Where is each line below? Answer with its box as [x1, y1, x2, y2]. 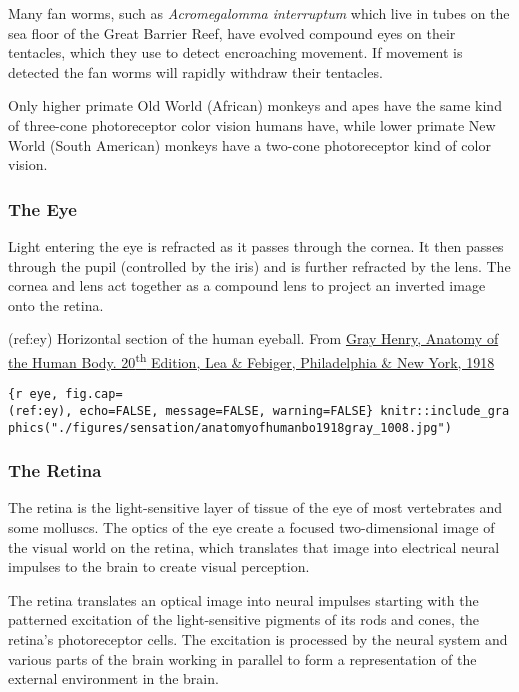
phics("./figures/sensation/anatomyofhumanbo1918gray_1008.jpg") [8, 420, 452, 435]
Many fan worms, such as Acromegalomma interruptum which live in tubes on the [8, 3, 510, 23]
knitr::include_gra [380, 403, 510, 418]
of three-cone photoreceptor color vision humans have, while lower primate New [8, 114, 496, 135]
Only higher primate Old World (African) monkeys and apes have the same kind [8, 95, 502, 116]
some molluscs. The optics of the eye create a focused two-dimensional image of [8, 516, 495, 537]
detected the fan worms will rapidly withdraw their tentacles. [8, 61, 383, 82]
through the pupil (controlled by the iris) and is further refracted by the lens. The [8, 255, 511, 276]
